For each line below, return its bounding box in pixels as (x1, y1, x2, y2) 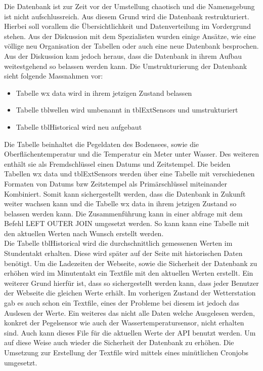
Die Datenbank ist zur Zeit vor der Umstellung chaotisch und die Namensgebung (4, 1, 255, 11)
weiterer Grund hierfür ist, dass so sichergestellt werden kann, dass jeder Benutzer (4, 277, 259, 288)
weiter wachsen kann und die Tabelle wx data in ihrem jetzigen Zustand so (4, 198, 237, 209)
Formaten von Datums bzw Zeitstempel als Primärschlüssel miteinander (4, 178, 228, 189)
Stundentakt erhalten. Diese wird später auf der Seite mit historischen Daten (4, 248, 243, 258)
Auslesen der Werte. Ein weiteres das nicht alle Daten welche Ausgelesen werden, (4, 307, 255, 318)
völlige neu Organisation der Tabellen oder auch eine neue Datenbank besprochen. (4, 41, 259, 51)
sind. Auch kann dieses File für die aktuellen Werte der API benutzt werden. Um (4, 327, 256, 338)
